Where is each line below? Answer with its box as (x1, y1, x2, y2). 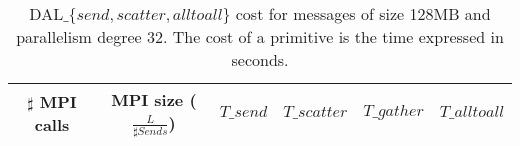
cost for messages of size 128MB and (235, 2, 491, 25)
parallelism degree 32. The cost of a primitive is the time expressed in (16, 25, 504, 48)
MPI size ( (111, 88, 197, 111)
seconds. (231, 48, 289, 71)
